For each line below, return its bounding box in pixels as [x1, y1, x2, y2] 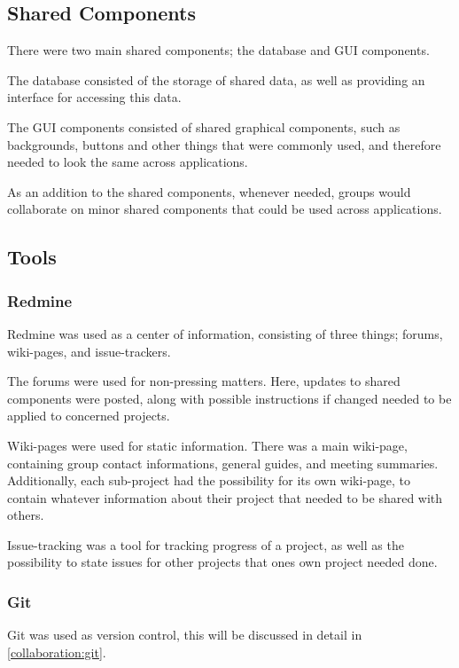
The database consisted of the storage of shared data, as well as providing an [7, 70, 425, 89]
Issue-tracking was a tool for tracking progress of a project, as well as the [7, 535, 404, 554]
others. [7, 506, 44, 524]
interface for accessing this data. [7, 88, 182, 106]
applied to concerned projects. [7, 406, 170, 425]
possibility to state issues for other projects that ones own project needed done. [7, 553, 438, 571]
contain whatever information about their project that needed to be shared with [7, 488, 443, 507]
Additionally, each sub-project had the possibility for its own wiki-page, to [7, 471, 411, 490]
